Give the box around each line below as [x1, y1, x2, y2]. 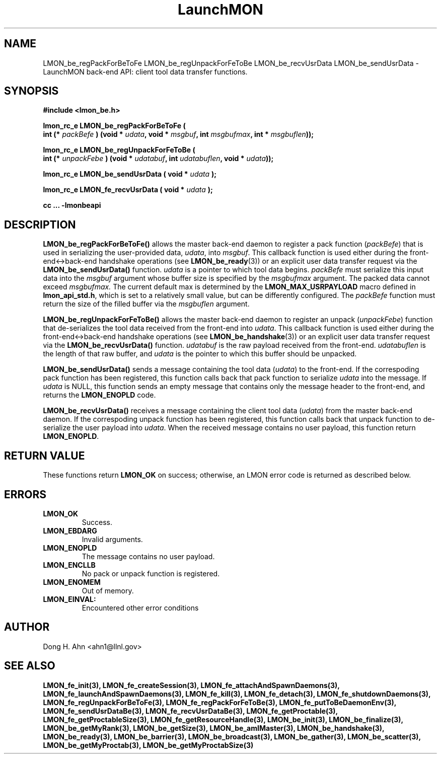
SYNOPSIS [4, 85, 59, 98]
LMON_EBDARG [43, 526, 97, 535]
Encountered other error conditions [82, 603, 199, 612]
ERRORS [4, 488, 47, 501]
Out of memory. [82, 586, 134, 595]
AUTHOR [4, 621, 50, 634]
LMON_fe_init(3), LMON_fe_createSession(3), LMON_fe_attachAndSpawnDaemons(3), [43, 680, 340, 690]
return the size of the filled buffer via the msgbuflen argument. [43, 299, 250, 309]
